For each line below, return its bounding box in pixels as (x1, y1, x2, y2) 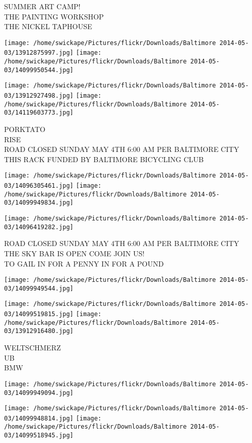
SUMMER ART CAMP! (4, 1, 81, 11)
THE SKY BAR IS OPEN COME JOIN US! (4, 248, 145, 258)
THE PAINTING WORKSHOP (4, 11, 104, 21)
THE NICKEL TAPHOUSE (4, 21, 92, 32)
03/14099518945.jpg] (4, 432, 74, 439)
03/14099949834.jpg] (4, 199, 74, 207)
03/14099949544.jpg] (4, 284, 74, 292)
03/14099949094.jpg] (4, 389, 74, 396)
